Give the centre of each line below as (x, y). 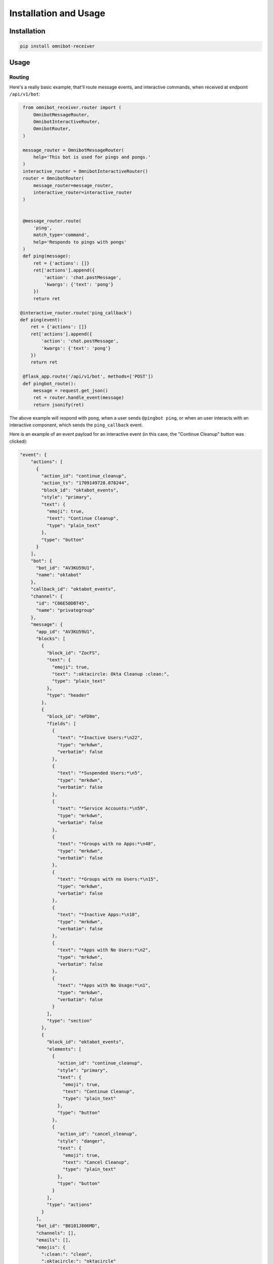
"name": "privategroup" (65, 610)
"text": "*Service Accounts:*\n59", (103, 808)
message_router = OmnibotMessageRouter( (74, 150)
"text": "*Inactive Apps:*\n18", (99, 915)
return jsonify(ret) (59, 405)
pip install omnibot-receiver (57, 46)
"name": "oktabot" (59, 575)
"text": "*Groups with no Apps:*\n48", (107, 844)
